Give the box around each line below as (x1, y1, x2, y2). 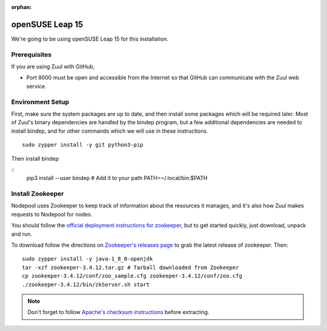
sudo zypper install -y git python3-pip (22, 141, 144, 149)
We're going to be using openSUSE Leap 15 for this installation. (11, 35, 169, 42)
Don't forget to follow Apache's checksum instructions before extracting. (27, 309, 210, 316)
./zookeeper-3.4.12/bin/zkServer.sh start (22, 281, 150, 288)
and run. (11, 230, 33, 238)
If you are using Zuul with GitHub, (11, 63, 95, 70)
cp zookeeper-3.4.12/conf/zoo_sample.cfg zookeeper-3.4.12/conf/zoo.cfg (22, 273, 242, 279)
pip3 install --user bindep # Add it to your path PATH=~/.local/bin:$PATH (26, 175, 208, 182)
